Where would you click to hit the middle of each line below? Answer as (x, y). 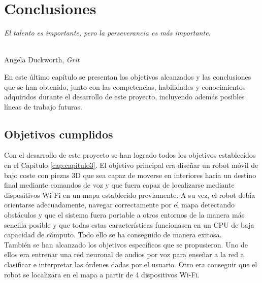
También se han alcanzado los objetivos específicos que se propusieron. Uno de (126, 244)
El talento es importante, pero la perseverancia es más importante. (107, 33)
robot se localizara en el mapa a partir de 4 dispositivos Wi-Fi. (102, 274)
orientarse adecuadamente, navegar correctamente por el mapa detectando (120, 205)
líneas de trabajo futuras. (43, 106)
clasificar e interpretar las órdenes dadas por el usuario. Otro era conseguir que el (131, 264)
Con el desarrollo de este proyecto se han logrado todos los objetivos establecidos (130, 155)
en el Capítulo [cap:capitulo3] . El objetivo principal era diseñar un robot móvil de (131, 165)
